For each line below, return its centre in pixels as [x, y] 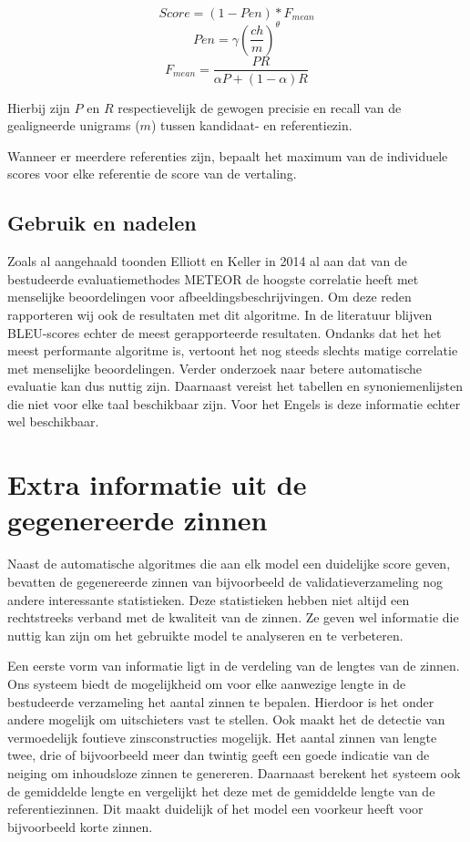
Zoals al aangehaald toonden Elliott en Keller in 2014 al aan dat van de [207, 261]
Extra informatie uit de [157, 484]
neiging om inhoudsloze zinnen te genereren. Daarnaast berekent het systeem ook [234, 772]
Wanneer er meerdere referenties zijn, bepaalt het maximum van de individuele [228, 155]
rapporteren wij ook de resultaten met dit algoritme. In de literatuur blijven [220, 314]
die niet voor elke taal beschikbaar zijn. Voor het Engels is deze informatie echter [234, 403]
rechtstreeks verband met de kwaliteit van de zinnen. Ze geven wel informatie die [233, 617]
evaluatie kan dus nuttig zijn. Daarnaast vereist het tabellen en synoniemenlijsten [235, 386]
